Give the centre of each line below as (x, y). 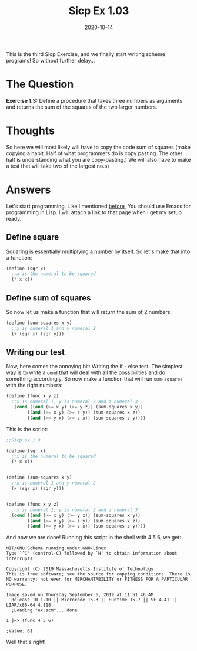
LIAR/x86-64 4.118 (29, 605)
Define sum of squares (49, 298)
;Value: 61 (19, 631)
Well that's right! (26, 642)
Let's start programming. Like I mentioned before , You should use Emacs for (98, 206)
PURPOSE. (17, 585)
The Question (40, 84)
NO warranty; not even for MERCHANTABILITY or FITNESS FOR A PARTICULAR (97, 580)
